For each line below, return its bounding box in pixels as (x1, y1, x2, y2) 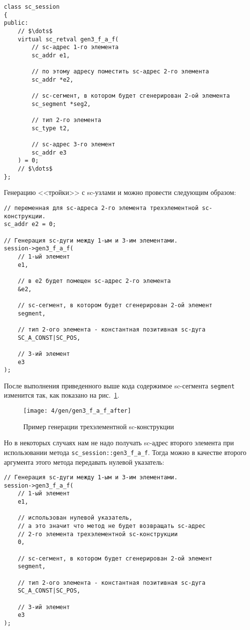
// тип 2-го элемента (32, 117, 101, 124)
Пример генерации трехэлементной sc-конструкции (23, 421, 174, 431)
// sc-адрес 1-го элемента (32, 44, 119, 51)
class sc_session (4, 3, 60, 10)
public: (4, 19, 29, 27)
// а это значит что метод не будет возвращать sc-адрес (17, 523, 206, 530)
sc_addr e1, (32, 52, 70, 59)
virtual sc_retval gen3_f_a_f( (17, 35, 119, 43)
